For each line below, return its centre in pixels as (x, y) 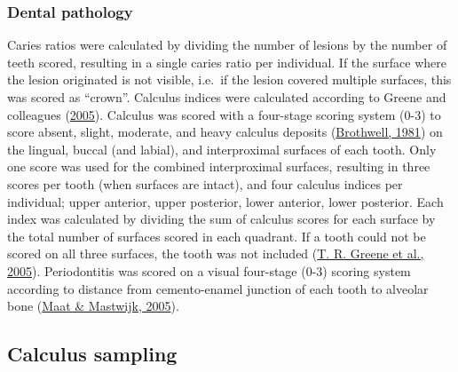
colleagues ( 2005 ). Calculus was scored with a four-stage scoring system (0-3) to (224, 114)
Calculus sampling (92, 354)
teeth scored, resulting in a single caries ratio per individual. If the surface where (227, 62)
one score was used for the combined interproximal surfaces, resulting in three (219, 166)
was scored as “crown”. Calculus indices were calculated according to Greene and (227, 97)
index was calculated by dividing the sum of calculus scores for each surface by (221, 219)
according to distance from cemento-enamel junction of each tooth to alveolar (218, 288)
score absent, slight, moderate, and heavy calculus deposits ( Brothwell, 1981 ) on (225, 132)
